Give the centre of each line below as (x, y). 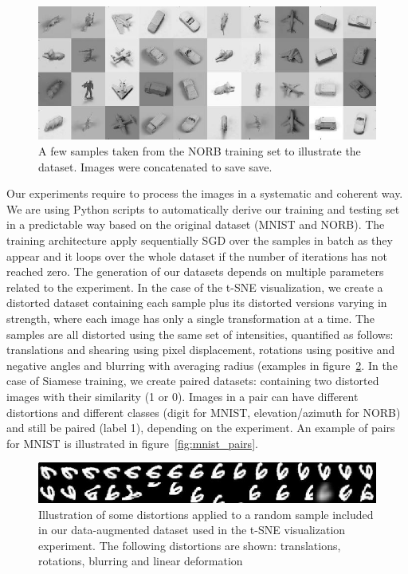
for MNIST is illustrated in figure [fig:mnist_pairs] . (132, 443)
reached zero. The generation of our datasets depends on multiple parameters (195, 271)
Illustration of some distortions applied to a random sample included (206, 514)
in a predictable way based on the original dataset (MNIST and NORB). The (196, 224)
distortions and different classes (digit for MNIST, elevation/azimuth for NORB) (204, 412)
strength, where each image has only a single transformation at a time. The (191, 318)
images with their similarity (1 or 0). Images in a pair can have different (182, 396)
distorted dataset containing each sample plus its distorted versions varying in (197, 303)
